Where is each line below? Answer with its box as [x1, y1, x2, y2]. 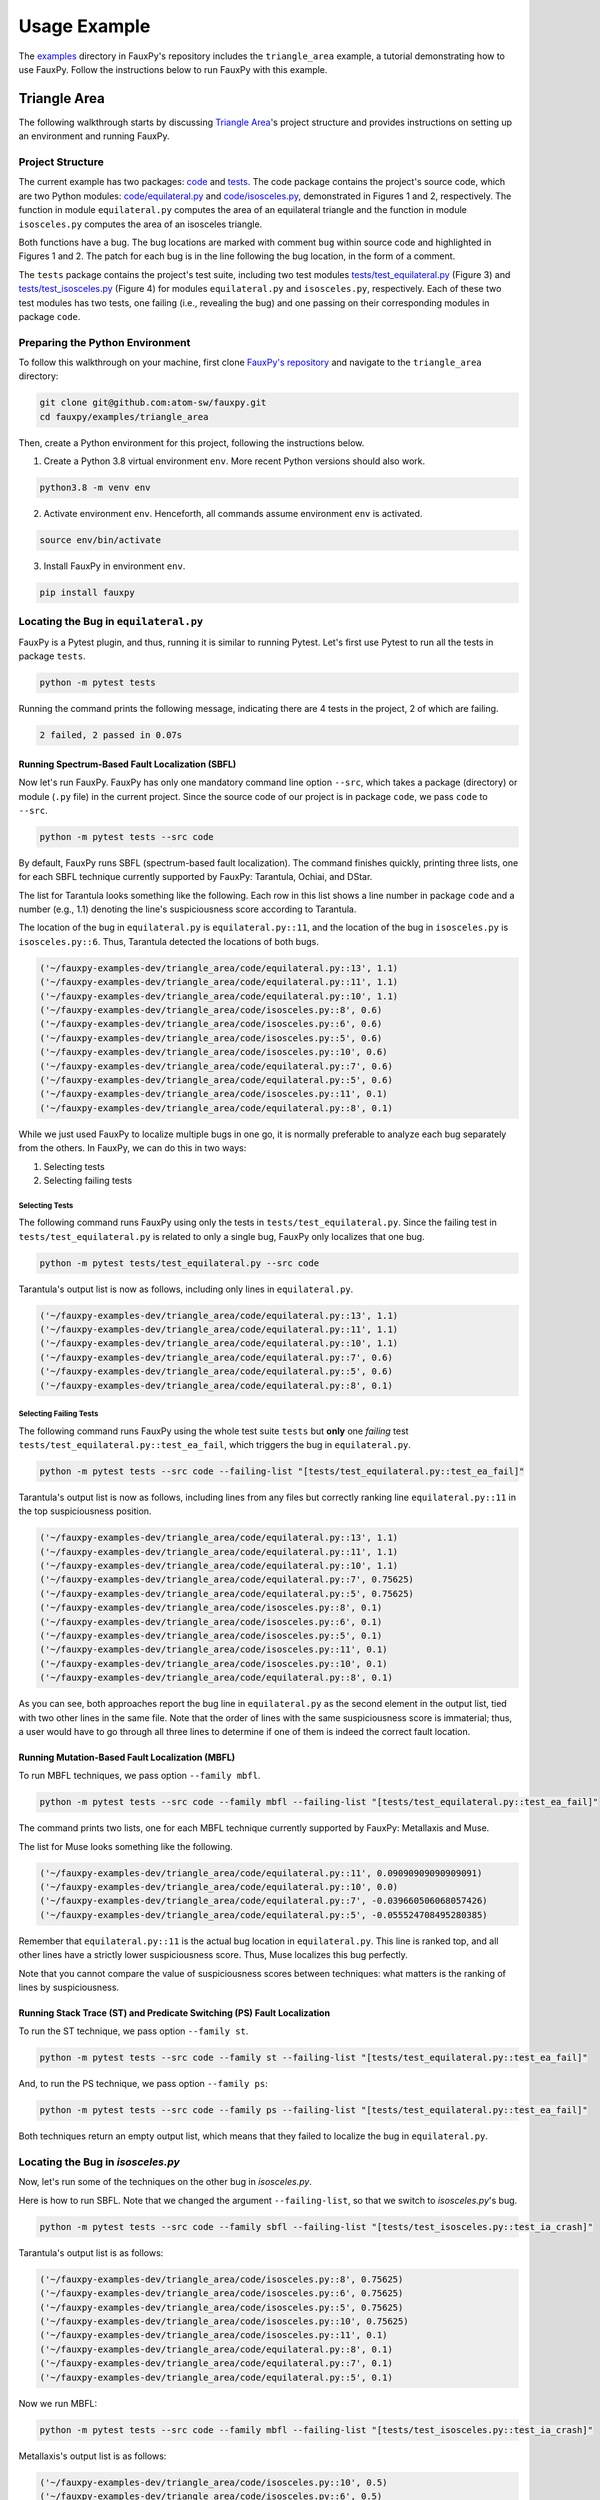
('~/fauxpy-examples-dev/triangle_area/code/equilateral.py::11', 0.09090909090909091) [39, 1867, 483, 1879]
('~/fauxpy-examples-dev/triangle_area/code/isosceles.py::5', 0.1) [39, 1630, 383, 1642]
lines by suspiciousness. [18, 1981, 120, 1994]
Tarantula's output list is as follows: [18, 2246, 164, 2259]
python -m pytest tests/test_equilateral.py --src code [39, 1257, 320, 1269]
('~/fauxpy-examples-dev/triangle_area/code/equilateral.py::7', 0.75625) [39, 1574, 415, 1585]
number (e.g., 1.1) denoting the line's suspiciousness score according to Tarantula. [18, 903, 357, 915]
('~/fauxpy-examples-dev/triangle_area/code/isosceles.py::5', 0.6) [39, 1032, 383, 1044]
